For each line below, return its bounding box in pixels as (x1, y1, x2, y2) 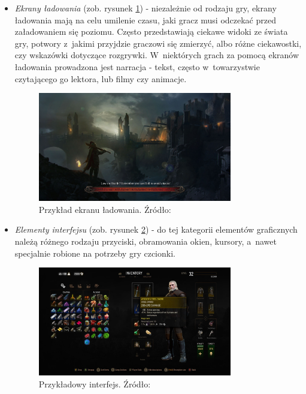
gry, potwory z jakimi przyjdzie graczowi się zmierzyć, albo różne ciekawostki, (14, 37, 302, 49)
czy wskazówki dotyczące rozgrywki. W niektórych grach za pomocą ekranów (14, 49, 299, 61)
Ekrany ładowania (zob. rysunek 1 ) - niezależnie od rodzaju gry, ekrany (14, 2, 277, 14)
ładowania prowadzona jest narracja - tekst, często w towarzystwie (14, 60, 260, 73)
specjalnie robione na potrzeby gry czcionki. (14, 246, 175, 259)
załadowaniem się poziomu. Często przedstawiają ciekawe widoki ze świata (14, 25, 288, 38)
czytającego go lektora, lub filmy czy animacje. (14, 72, 187, 85)
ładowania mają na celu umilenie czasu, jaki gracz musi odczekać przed (14, 13, 276, 26)
